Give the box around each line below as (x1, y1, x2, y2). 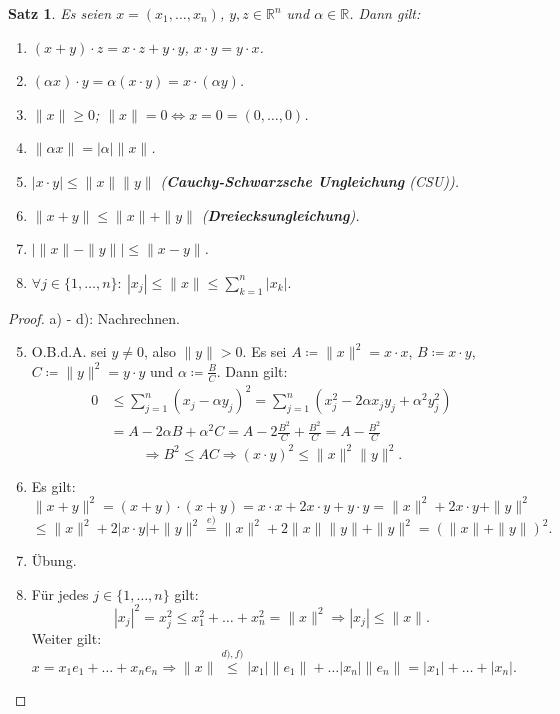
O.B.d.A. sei (31, 341, 107, 362)
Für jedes (31, 583, 89, 604)
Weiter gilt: (31, 627, 102, 648)
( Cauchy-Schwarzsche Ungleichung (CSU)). (160, 170, 460, 191)
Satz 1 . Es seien (8, 3, 112, 23)
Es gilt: (31, 475, 76, 496)
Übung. (31, 550, 77, 571)
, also (143, 341, 176, 362)
